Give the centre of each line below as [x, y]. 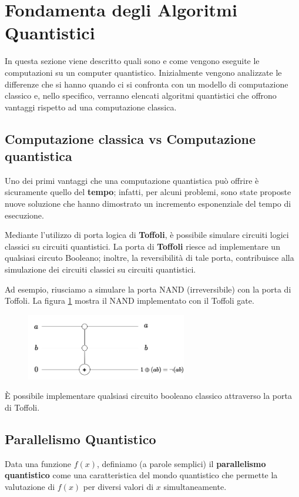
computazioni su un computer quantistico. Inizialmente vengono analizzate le [143, 72]
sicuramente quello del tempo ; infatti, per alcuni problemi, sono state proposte [148, 192]
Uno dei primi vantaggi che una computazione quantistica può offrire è [132, 180]
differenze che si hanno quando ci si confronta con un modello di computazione [147, 84]
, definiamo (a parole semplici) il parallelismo [182, 463]
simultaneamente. [195, 486]
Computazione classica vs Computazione [130, 138]
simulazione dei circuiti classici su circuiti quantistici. [100, 269]
